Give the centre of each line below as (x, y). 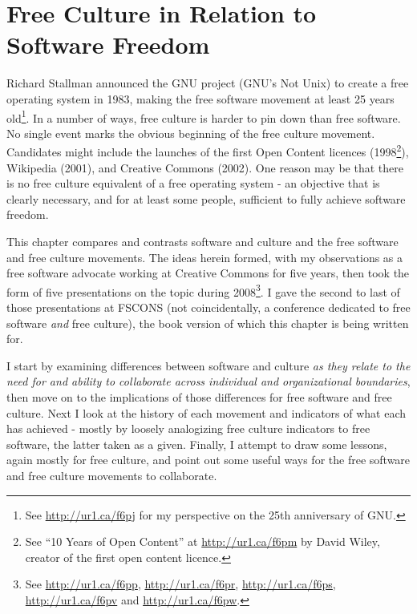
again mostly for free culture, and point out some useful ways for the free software (208, 460)
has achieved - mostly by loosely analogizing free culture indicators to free (188, 428)
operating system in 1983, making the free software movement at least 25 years (200, 98)
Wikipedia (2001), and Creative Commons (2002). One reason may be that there (205, 167)
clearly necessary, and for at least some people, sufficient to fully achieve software (206, 198)
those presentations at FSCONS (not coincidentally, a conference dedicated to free (208, 307)
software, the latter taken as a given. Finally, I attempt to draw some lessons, (197, 444)
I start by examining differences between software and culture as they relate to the (208, 365)
